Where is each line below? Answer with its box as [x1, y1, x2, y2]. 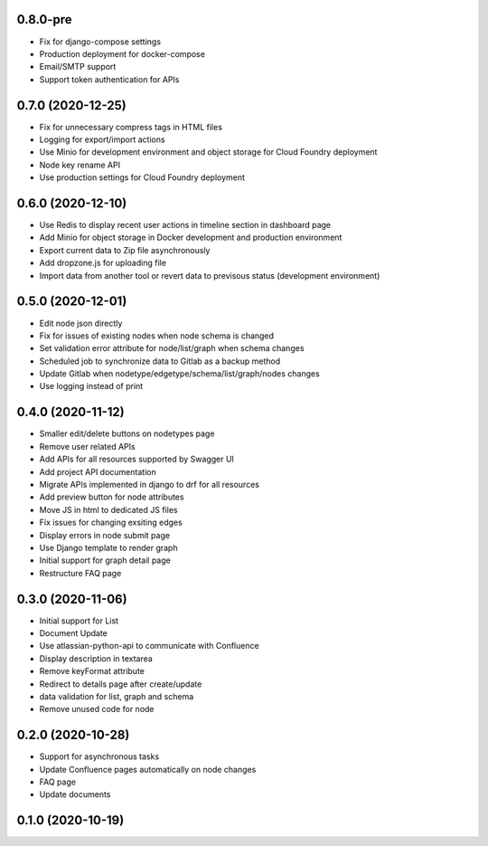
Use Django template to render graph [39, 542, 178, 553]
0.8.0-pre [16, 12, 72, 27]
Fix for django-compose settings [39, 36, 162, 47]
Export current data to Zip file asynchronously [39, 244, 211, 255]
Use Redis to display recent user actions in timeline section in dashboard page [39, 220, 332, 231]
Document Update [39, 627, 108, 638]
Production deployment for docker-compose [39, 48, 205, 59]
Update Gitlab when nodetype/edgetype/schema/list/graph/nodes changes [39, 368, 320, 379]
